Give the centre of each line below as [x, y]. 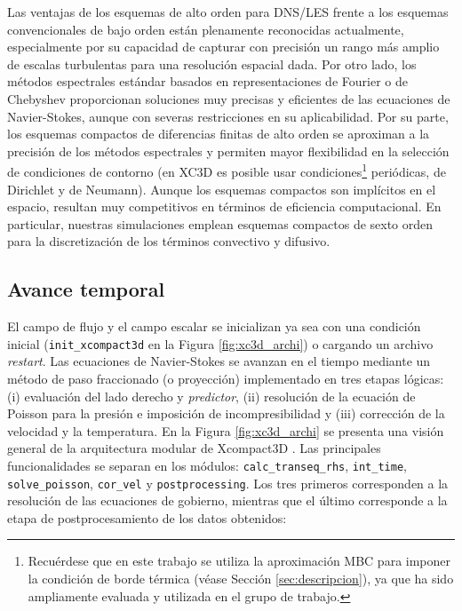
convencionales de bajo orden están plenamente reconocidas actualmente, [206, 29]
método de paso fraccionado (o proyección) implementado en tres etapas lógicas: [226, 379]
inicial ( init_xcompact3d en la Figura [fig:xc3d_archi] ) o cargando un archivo [220, 343]
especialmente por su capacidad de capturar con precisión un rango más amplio [223, 47]
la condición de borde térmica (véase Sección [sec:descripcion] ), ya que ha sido [241, 579]
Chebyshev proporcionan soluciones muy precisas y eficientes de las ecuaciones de [229, 98]
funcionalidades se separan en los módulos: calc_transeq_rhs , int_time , [207, 465]
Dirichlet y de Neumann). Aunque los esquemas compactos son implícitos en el [222, 189]
